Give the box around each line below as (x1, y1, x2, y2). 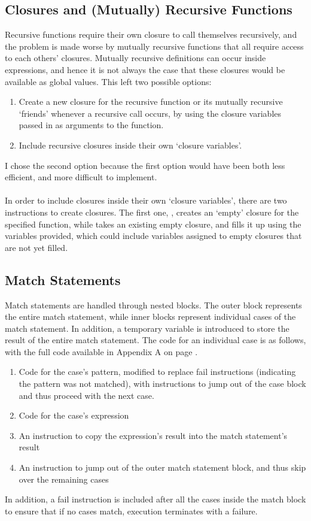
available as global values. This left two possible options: (5, 75, 212, 87)
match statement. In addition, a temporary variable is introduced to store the (5, 322, 289, 334)
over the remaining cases (19, 472, 109, 485)
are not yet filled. (5, 241, 68, 253)
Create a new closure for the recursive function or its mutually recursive (19, 95, 283, 108)
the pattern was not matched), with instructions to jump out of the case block (19, 377, 306, 390)
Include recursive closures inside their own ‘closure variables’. (19, 138, 242, 151)
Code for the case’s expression (19, 409, 129, 422)
